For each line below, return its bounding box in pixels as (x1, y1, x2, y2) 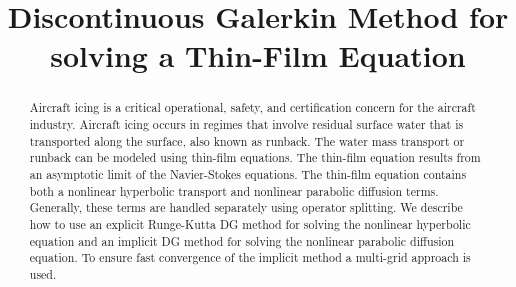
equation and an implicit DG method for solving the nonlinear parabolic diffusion (29, 232, 455, 249)
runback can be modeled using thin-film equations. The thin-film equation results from (29, 149, 481, 166)
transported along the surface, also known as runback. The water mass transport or (29, 132, 465, 149)
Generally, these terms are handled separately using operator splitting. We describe (29, 199, 463, 216)
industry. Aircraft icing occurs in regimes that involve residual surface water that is (29, 116, 464, 133)
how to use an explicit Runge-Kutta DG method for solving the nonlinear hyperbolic (29, 215, 471, 232)
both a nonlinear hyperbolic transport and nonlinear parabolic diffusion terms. (29, 182, 439, 199)
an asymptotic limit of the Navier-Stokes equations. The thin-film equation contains (29, 165, 467, 182)
